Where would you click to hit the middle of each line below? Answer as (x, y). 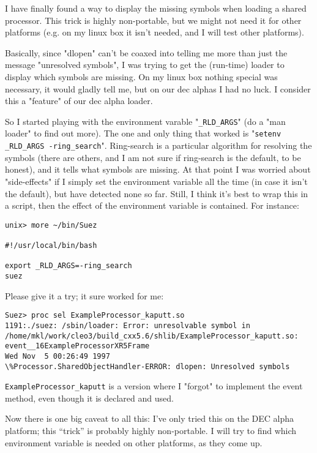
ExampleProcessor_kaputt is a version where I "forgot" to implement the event (154, 386)
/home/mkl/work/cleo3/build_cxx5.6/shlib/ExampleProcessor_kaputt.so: (152, 336)
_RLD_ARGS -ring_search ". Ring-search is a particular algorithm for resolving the (158, 145)
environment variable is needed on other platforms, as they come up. (134, 442)
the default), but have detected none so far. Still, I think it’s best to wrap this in (157, 193)
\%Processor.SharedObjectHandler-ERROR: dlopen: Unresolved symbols (147, 366)
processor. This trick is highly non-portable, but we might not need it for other (153, 20)
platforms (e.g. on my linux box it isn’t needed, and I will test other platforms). (155, 32)
